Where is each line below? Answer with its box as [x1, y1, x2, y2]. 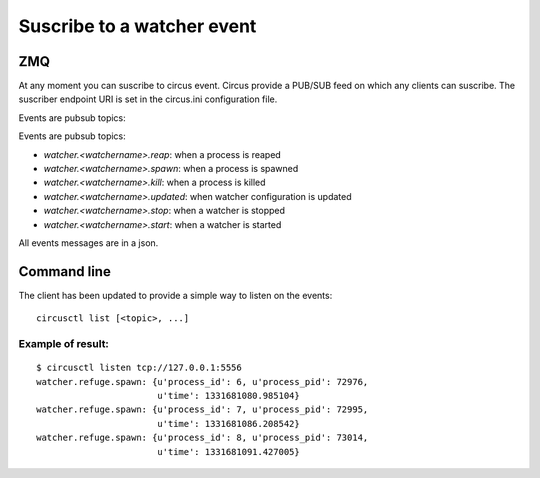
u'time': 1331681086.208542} [156, 418, 300, 429]
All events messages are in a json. [18, 236, 159, 249]
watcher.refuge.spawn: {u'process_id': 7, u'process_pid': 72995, [36, 404, 369, 415]
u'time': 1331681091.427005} [156, 446, 300, 457]
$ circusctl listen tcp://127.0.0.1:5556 [36, 362, 242, 374]
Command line [18, 263, 112, 280]
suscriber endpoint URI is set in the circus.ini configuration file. [18, 93, 278, 105]
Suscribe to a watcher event [18, 15, 257, 37]
